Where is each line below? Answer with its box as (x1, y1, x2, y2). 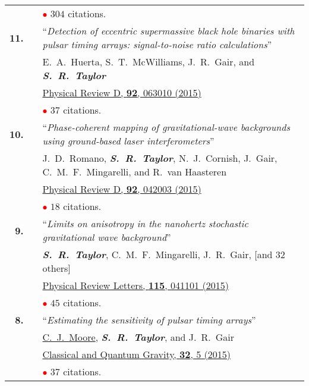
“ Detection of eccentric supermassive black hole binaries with (42, 24, 295, 37)
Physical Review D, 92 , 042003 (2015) (42, 182, 201, 196)
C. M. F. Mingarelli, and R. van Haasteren (42, 165, 227, 178)
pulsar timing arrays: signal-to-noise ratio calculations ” (42, 37, 272, 51)
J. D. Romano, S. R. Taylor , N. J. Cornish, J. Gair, (42, 151, 278, 165)
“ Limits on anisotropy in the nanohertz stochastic (42, 216, 248, 230)
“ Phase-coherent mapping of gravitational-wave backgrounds (42, 120, 291, 134)
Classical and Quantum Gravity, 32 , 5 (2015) (42, 347, 231, 361)
